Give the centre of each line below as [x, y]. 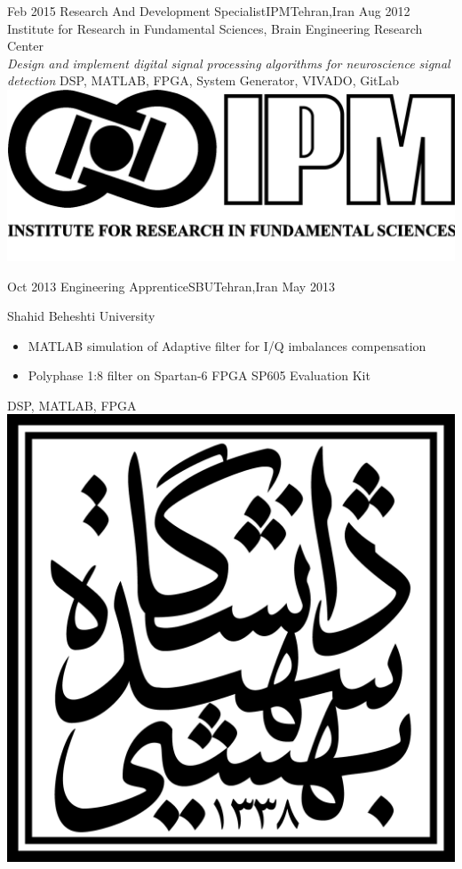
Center [25, 46]
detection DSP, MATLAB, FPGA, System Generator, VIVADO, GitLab [203, 80]
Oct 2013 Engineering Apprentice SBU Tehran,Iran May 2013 [171, 286]
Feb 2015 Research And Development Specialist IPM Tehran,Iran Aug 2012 [209, 11]
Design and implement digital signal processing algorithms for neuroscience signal [229, 63]
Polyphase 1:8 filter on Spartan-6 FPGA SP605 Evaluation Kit [199, 375]
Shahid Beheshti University [81, 316]
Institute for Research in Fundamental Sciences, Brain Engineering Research [215, 28]
